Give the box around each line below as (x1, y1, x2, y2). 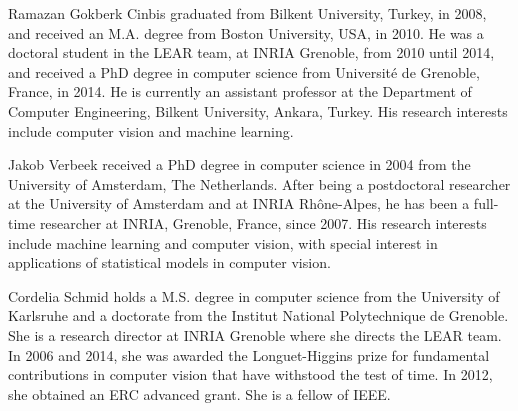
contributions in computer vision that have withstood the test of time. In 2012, (8, 364, 493, 385)
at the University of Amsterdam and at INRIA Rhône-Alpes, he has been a (8, 193, 470, 214)
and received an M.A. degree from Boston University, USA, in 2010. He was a (8, 22, 484, 43)
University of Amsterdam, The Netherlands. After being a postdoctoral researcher (8, 173, 511, 194)
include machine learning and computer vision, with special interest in (8, 232, 438, 253)
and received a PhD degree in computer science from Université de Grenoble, (8, 61, 480, 82)
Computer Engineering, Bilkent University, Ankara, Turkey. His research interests (8, 100, 508, 121)
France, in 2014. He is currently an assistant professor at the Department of (8, 81, 472, 102)
